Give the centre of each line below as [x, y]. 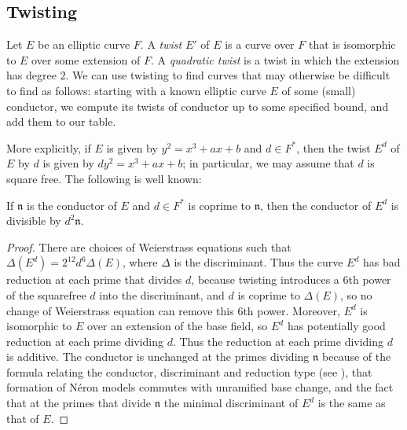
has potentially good [336, 326]
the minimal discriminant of [231, 403]
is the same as [352, 403]
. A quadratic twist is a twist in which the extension [275, 59]
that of [23, 418]
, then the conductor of [316, 205]
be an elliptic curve [84, 44]
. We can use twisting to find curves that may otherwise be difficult [228, 75]
